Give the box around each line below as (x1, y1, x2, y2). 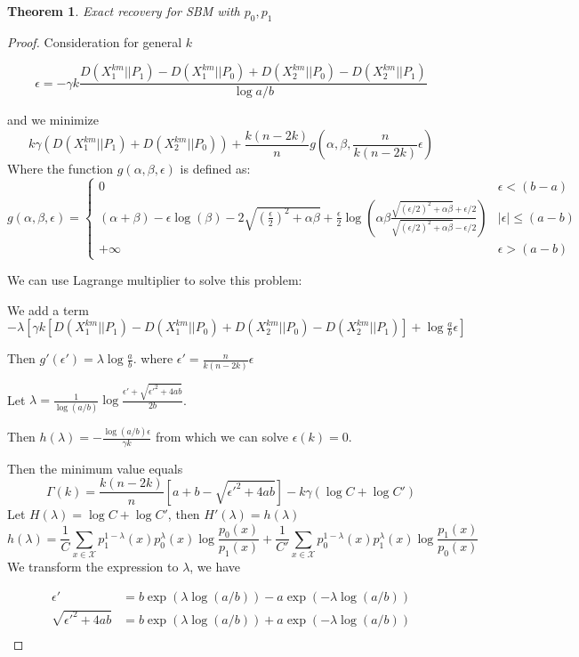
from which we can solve (155, 427, 289, 446)
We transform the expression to (7, 557, 179, 576)
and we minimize (7, 110, 100, 129)
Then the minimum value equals (7, 458, 183, 477)
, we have (189, 557, 241, 576)
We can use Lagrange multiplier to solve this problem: (7, 271, 302, 289)
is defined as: (180, 159, 251, 178)
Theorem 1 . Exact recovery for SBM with (7, 2, 240, 20)
